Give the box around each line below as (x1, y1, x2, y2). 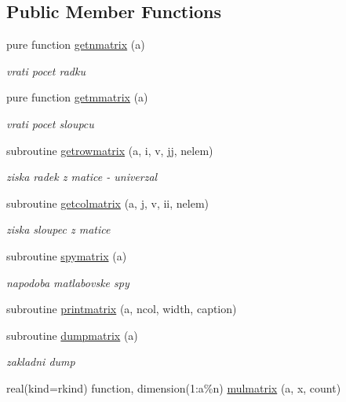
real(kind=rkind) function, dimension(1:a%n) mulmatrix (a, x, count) (6, 379, 341, 396)
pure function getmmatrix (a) (6, 89, 148, 105)
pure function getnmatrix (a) (6, 36, 145, 53)
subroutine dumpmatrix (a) (6, 326, 138, 343)
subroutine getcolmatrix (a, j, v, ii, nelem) (6, 194, 209, 211)
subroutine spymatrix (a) (6, 247, 127, 264)
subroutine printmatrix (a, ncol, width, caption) (6, 301, 237, 317)
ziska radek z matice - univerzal (6, 168, 158, 185)
